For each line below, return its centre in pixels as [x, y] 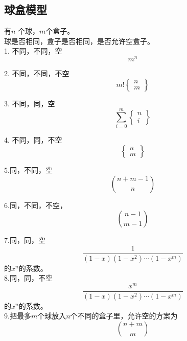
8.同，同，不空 [28, 278]
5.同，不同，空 [28, 169]
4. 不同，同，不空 [33, 140]
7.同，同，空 [25, 240]
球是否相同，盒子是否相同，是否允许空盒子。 [79, 41]
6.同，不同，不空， [36, 205]
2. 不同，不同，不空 [37, 73]
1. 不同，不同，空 [33, 51]
